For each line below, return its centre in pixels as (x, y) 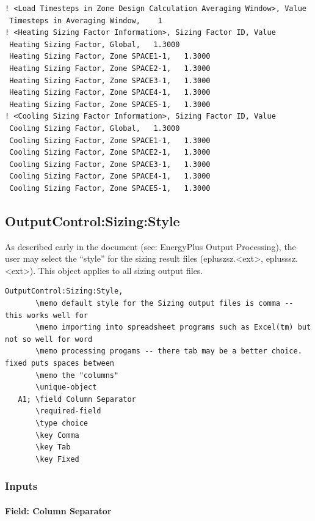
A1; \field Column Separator (77, 399)
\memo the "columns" (77, 375)
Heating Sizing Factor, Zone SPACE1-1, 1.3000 (110, 57)
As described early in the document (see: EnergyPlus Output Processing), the (150, 246)
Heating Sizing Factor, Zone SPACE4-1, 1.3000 (110, 93)
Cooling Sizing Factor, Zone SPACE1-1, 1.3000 (110, 140)
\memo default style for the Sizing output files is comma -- (165, 304)
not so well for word (49, 339)
